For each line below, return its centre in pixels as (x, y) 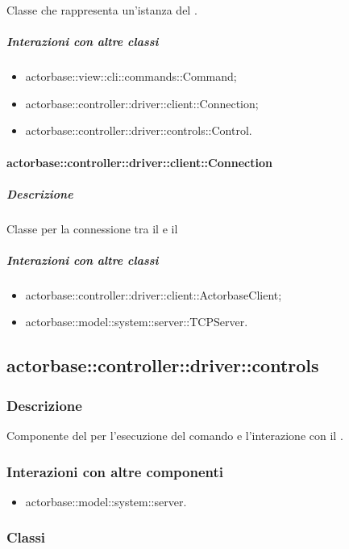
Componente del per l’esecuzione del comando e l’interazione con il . (175, 436)
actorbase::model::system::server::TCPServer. (137, 322)
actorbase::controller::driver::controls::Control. (139, 130)
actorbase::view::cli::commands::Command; (131, 76)
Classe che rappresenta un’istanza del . (102, 10)
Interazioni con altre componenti (115, 471)
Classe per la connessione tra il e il (92, 228)
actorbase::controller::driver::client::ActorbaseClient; (154, 294)
